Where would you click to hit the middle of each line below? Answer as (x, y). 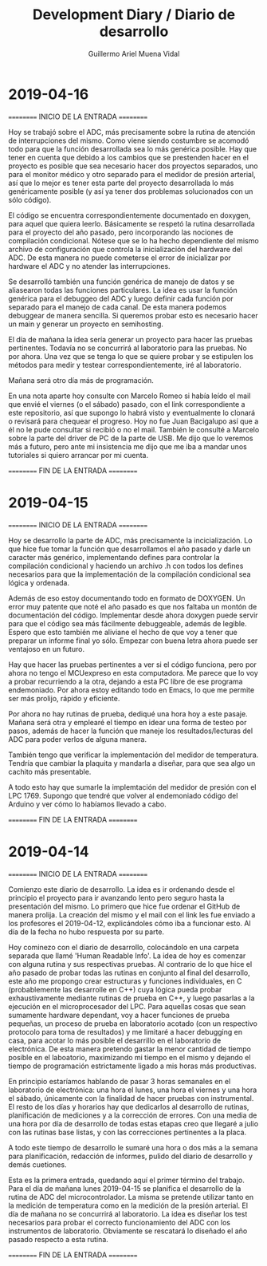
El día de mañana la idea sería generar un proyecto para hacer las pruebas (131, 339)
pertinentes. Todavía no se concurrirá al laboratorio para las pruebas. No (128, 348)
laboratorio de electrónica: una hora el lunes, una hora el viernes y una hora (133, 1090)
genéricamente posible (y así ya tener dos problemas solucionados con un (131, 191)
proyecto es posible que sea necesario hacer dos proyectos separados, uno (133, 166)
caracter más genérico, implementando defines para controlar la (114, 557)
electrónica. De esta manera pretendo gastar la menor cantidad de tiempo (130, 1049)
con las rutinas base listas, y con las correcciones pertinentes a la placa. (128, 1132)
